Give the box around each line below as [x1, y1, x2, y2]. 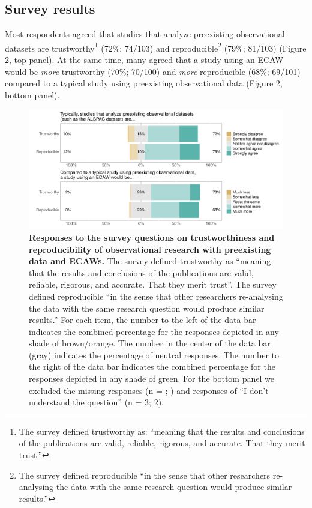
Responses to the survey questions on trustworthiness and [29, 231, 275, 243]
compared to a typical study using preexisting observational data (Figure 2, [5, 77, 283, 89]
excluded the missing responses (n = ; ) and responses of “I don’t [29, 384, 269, 396]
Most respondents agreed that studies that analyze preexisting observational [5, 28, 285, 40]
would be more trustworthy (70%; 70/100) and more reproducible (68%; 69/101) [5, 65, 301, 77]
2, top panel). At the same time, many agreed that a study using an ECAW [5, 53, 284, 66]
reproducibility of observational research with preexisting [29, 243, 271, 255]
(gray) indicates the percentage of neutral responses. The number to [29, 348, 279, 361]
